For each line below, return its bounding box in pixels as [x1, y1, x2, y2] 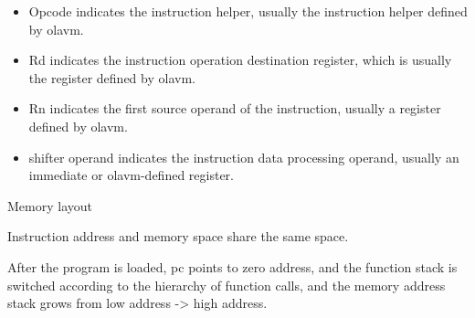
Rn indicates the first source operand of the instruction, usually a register [28, 99, 441, 118]
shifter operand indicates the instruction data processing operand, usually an [28, 147, 459, 166]
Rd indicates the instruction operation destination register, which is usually [28, 50, 452, 69]
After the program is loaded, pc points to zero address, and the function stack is [7, 257, 458, 276]
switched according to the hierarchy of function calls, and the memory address [7, 275, 446, 294]
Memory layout [7, 196, 92, 215]
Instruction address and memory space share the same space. [7, 227, 349, 246]
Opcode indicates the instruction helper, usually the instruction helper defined [28, 2, 468, 20]
